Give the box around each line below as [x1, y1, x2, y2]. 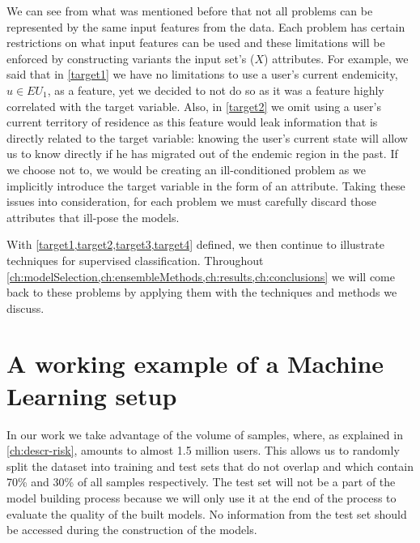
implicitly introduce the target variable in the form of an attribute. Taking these [6, 177, 405, 194]
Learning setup [6, 378, 177, 412]
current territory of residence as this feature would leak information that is [6, 113, 378, 130]
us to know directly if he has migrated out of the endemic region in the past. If [6, 145, 398, 162]
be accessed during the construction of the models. [6, 521, 257, 538]
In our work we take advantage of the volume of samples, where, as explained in [6, 425, 403, 443]
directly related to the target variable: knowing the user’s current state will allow [6, 129, 408, 146]
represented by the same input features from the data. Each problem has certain [6, 18, 405, 35]
